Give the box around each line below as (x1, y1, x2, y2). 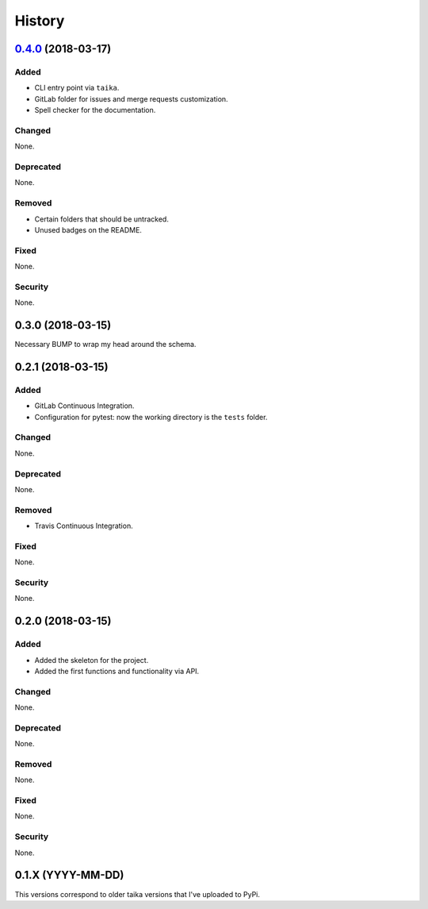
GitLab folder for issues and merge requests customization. (34, 94, 229, 103)
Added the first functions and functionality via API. (34, 666, 200, 676)
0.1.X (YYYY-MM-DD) (14, 869, 124, 882)
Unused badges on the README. (34, 225, 143, 234)
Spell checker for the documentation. (34, 106, 156, 115)
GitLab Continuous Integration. (34, 401, 135, 410)
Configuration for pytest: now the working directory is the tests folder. (34, 412, 268, 422)
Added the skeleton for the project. (34, 655, 149, 664)
